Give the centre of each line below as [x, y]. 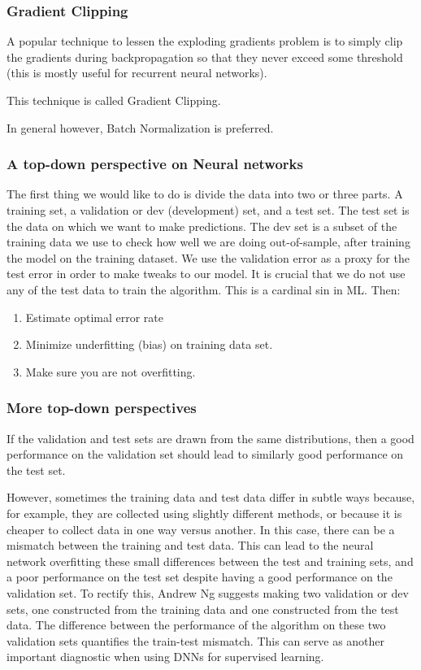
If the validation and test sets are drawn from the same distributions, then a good [210, 438]
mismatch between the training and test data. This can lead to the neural [190, 545]
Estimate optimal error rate [95, 317]
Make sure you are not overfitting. [111, 371]
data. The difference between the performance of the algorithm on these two [196, 625]
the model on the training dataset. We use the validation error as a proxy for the [208, 257]
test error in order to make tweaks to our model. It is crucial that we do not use [206, 274]
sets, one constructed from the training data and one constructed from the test [203, 609]
